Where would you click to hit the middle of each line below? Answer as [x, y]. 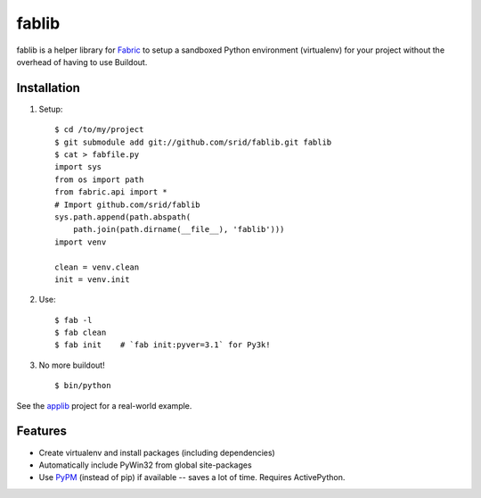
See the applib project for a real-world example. [104, 405]
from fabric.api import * [111, 192]
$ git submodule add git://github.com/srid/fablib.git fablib [193, 142]
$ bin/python [83, 386]
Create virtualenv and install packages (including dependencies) [157, 452]
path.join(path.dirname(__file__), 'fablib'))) [179, 229]
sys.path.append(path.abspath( [123, 217]
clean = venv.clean [97, 267]
